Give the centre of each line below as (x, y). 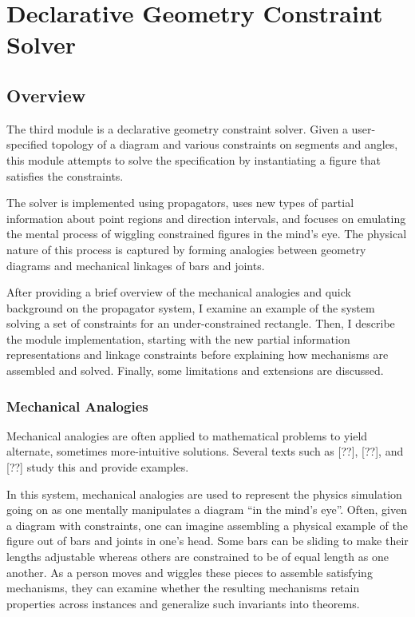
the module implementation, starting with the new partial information (178, 338)
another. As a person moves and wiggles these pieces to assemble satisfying (190, 572)
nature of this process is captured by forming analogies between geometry (186, 249)
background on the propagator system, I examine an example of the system (191, 307)
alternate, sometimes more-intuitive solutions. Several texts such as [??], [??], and (205, 451)
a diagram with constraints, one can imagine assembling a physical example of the (207, 525)
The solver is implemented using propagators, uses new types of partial (180, 203)
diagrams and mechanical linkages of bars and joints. (136, 265)
